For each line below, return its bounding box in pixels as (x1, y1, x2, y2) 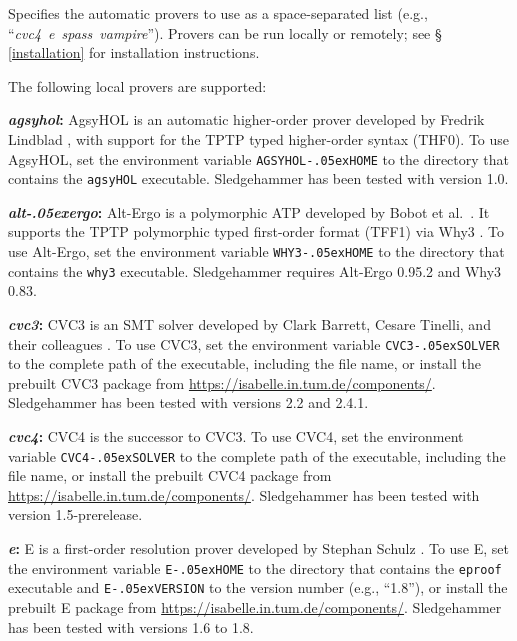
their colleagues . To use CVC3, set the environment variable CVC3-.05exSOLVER (8, 333, 500, 354)
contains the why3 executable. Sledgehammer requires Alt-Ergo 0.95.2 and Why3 (8, 260, 502, 281)
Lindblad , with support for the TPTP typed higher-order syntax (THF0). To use (8, 128, 509, 149)
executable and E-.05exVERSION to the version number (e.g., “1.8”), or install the (8, 577, 508, 598)
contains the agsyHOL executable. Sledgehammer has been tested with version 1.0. (8, 168, 509, 189)
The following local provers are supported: (8, 75, 267, 96)
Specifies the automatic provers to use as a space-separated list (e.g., (8, 3, 428, 23)
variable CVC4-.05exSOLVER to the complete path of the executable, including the (8, 445, 506, 466)
